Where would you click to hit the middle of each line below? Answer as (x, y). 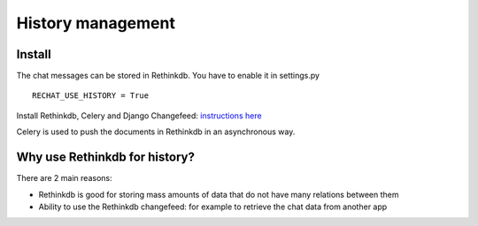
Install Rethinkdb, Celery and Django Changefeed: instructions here (139, 116)
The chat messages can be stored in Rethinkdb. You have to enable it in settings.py (168, 76)
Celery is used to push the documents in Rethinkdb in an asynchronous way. (156, 132)
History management (96, 23)
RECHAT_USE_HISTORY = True (91, 96)
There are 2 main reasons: (64, 178)
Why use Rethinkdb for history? (105, 158)
